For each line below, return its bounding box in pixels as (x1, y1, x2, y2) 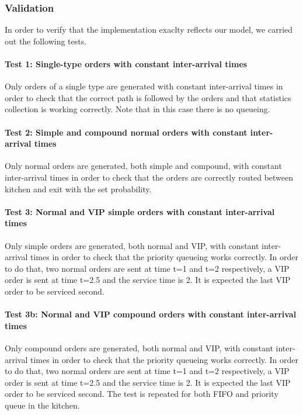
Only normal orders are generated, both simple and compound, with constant (5, 160, 282, 172)
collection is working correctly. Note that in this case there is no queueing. (5, 103, 270, 115)
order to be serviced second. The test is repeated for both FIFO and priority (5, 388, 278, 400)
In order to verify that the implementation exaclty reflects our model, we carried (5, 23, 293, 36)
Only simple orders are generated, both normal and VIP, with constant (5, 239, 259, 251)
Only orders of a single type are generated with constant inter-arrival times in (5, 80, 283, 92)
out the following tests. (5, 34, 87, 47)
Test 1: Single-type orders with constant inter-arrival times (5, 58, 248, 70)
